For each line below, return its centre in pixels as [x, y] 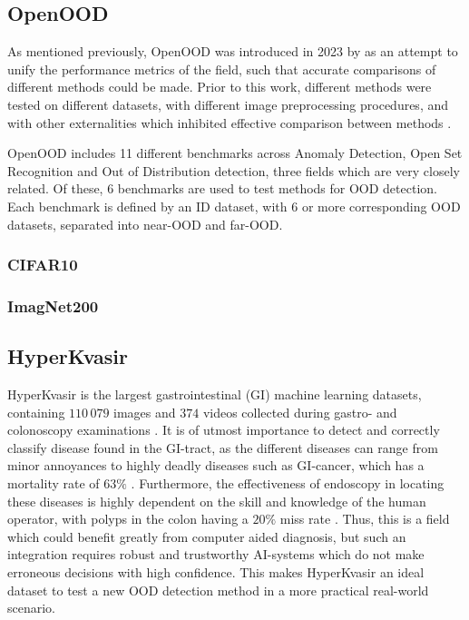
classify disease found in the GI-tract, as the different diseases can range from [223, 447]
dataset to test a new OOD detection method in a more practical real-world [218, 590]
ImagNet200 [53, 305]
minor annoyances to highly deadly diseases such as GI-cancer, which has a [216, 465]
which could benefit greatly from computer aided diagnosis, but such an [207, 536]
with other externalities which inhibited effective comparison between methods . [230, 122]
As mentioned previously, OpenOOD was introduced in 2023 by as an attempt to [233, 51]
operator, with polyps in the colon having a [128, 519]
